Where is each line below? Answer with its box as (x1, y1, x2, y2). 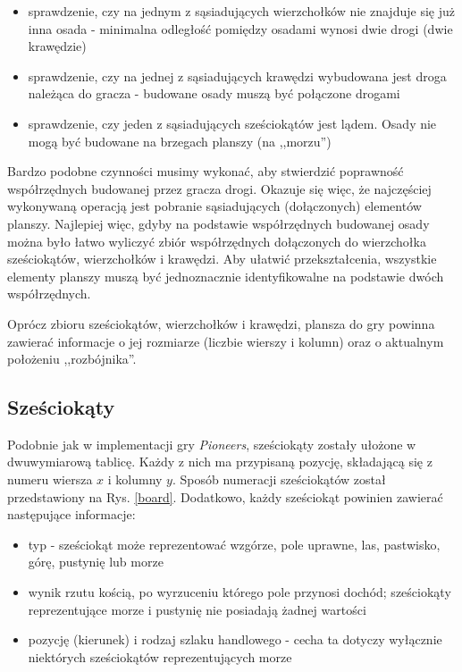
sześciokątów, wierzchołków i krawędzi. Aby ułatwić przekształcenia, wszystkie (7, 249, 437, 268)
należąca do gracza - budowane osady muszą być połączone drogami (28, 84, 400, 103)
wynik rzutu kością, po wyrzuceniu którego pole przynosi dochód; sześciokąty (28, 583, 451, 601)
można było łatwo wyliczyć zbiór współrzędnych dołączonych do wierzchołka (7, 231, 426, 250)
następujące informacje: (7, 505, 136, 524)
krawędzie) (28, 37, 87, 55)
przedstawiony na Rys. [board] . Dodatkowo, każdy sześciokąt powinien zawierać (7, 487, 443, 506)
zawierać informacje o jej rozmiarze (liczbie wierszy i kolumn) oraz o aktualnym (7, 332, 444, 350)
